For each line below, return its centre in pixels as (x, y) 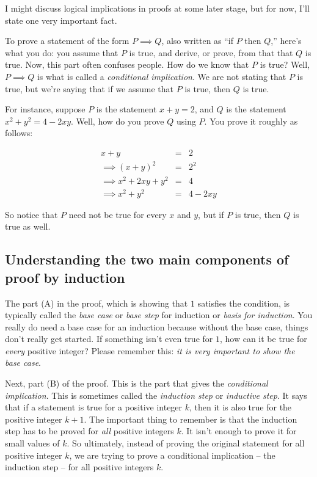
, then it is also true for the (241, 407)
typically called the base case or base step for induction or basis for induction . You (159, 315)
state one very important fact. (61, 20)
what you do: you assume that (62, 52)
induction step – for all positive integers (79, 467)
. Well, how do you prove (118, 121)
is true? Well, (285, 64)
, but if (211, 214)
